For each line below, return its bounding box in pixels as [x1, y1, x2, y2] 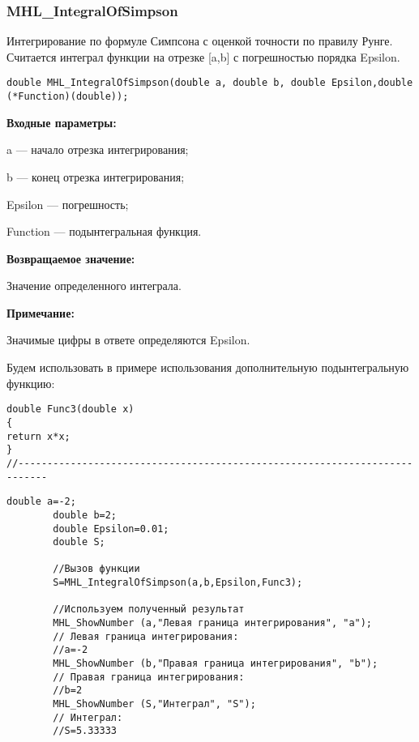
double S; [53, 536, 105, 548]
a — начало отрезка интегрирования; [6, 141, 189, 158]
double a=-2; [6, 496, 76, 508]
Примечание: [6, 304, 75, 321]
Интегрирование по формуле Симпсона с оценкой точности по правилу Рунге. [6, 32, 393, 49]
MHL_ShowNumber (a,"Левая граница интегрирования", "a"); [53, 617, 373, 629]
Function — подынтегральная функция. [6, 223, 202, 240]
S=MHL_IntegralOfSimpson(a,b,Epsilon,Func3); [53, 577, 303, 589]
